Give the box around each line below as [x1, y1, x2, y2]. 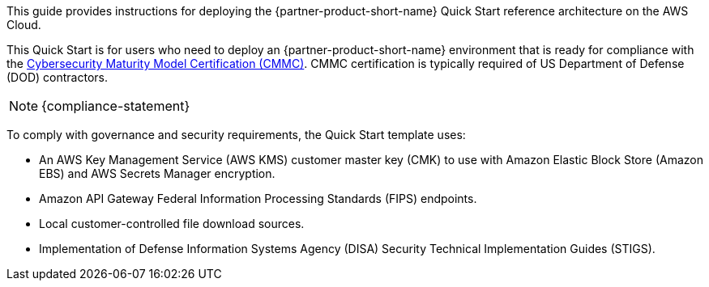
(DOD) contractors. [6, 70, 108, 84]
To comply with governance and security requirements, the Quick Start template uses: [6, 128, 466, 141]
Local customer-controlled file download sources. [39, 217, 305, 230]
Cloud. [6, 18, 41, 32]
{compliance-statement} [41, 98, 190, 114]
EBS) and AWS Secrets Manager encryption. [39, 167, 275, 180]
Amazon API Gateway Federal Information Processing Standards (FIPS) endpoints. [39, 192, 477, 205]
